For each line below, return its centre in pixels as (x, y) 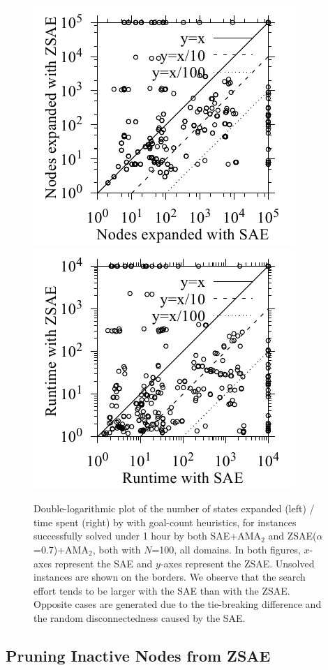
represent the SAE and (104, 563)
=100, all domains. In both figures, (226, 549)
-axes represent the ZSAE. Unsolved (237, 563)
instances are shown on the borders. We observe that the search (170, 577)
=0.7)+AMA (61, 549)
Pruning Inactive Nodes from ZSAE (138, 655)
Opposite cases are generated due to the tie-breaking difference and (178, 604)
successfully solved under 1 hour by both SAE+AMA (148, 536)
